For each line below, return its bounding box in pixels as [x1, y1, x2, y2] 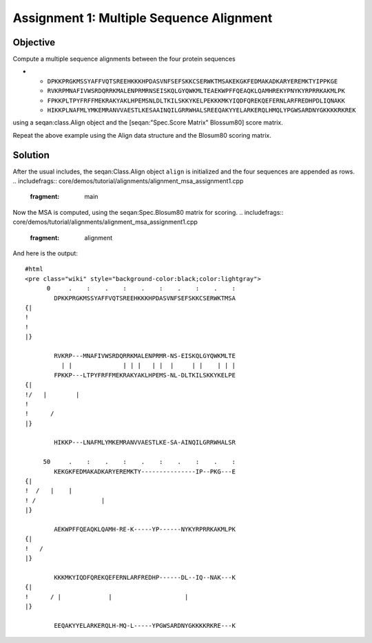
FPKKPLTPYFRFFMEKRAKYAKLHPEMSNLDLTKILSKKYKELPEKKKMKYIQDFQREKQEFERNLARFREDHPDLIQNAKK [47, 96, 346, 105]
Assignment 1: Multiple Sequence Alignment [12, 10, 273, 25]
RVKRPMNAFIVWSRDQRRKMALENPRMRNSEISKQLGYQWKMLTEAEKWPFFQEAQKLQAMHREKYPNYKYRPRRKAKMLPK [47, 87, 346, 95]
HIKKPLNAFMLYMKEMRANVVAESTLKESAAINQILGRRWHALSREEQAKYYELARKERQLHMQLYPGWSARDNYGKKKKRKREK [47, 107, 356, 114]
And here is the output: [12, 249, 79, 257]
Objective [12, 36, 56, 48]
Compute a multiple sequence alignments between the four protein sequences [12, 55, 236, 63]
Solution [12, 149, 50, 161]
